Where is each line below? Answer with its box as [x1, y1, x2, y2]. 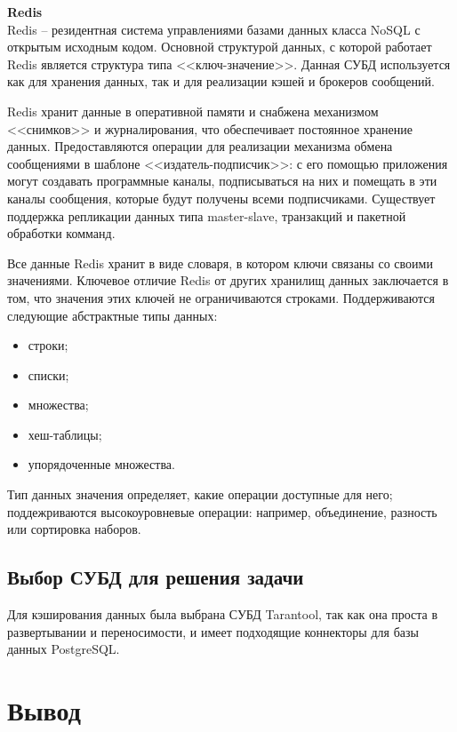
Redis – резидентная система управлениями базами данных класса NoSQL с [7, 20, 421, 38]
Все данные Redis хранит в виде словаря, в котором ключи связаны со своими [7, 253, 433, 272]
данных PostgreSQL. [7, 640, 120, 658]
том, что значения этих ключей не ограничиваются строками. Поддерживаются [7, 288, 435, 306]
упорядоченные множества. [28, 455, 175, 473]
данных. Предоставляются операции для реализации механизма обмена [7, 137, 393, 155]
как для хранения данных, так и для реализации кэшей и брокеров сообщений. [7, 72, 435, 91]
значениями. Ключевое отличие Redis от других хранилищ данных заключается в [7, 271, 449, 290]
